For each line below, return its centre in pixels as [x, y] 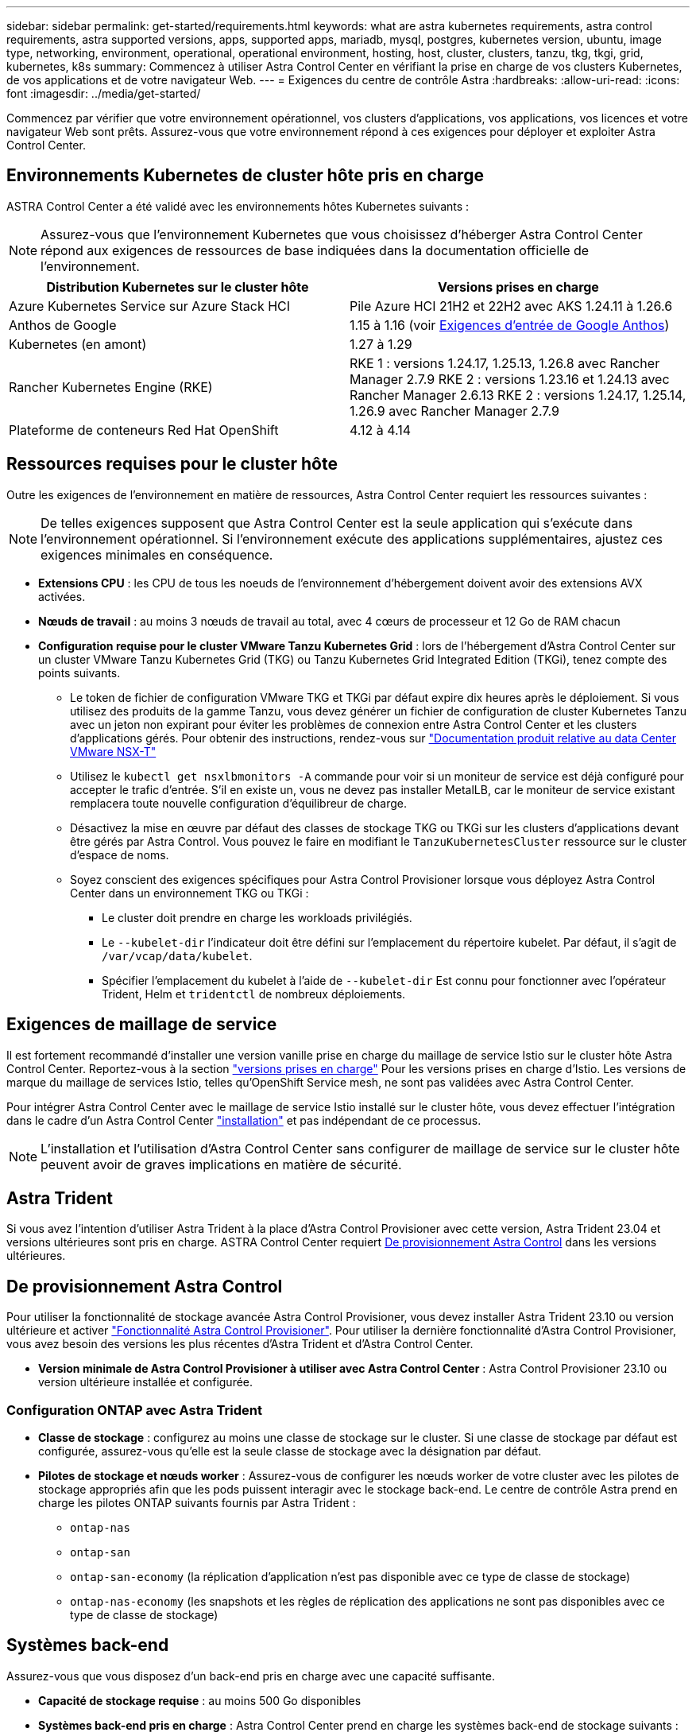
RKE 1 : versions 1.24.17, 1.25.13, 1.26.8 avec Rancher [505, 363]
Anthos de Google [63, 325]
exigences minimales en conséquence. [157, 554]
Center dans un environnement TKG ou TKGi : [189, 893]
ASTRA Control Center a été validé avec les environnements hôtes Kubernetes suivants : [238, 206]
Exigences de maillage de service [142, 1025]
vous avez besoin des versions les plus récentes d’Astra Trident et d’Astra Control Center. [240, 1344]
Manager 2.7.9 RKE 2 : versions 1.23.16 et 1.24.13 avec [510, 379]
